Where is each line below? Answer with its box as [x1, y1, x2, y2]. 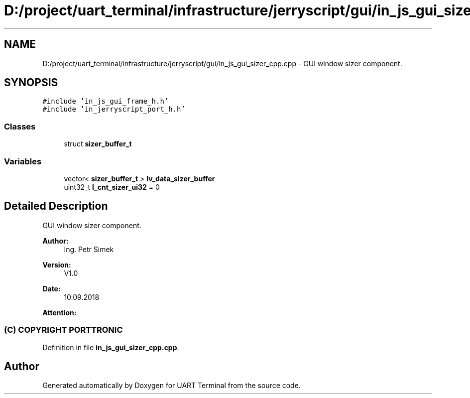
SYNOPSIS [4, 76, 58, 89]
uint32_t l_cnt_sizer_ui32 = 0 [64, 182, 160, 191]
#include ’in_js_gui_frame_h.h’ [42, 97, 169, 106]
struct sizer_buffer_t [64, 139, 132, 148]
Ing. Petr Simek [64, 245, 114, 254]
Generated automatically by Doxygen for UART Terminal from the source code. [42, 381, 301, 390]
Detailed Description [4, 200, 108, 213]
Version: [42, 260, 71, 269]
